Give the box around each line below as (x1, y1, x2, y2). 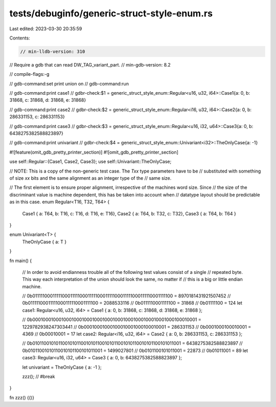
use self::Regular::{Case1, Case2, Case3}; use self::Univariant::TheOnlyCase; (9, 159, 172, 165)
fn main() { (9, 258, 32, 264)
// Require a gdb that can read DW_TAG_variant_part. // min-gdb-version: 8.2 (9, 61, 171, 68)
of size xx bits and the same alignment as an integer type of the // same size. (9, 175, 172, 181)
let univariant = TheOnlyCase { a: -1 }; (22, 364, 102, 370)
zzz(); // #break (22, 373, 55, 379)
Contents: (9, 35, 30, 41)
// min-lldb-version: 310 (20, 49, 85, 54)
